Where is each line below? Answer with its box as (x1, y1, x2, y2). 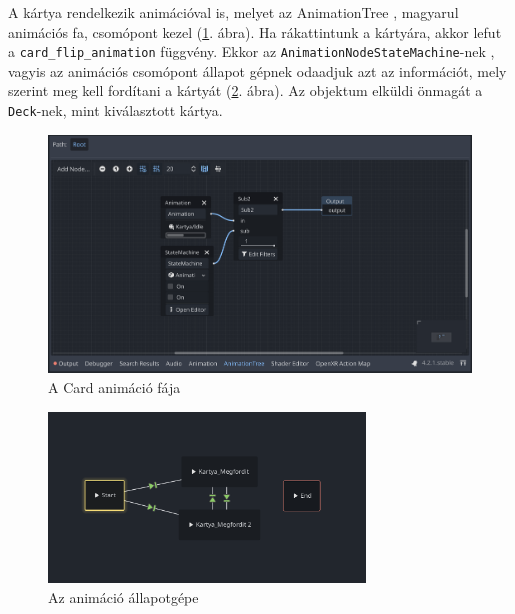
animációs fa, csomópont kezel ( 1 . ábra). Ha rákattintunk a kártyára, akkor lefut (8, 21, 502, 42)
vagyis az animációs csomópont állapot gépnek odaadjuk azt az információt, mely (8, 60, 507, 81)
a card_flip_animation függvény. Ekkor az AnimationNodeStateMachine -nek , (8, 41, 495, 62)
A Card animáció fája (48, 377, 181, 397)
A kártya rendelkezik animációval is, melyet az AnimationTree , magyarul (8, 2, 459, 22)
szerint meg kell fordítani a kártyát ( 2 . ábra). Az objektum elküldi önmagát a (8, 80, 483, 101)
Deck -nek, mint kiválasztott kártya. (8, 100, 223, 121)
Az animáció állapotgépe (48, 586, 199, 607)
